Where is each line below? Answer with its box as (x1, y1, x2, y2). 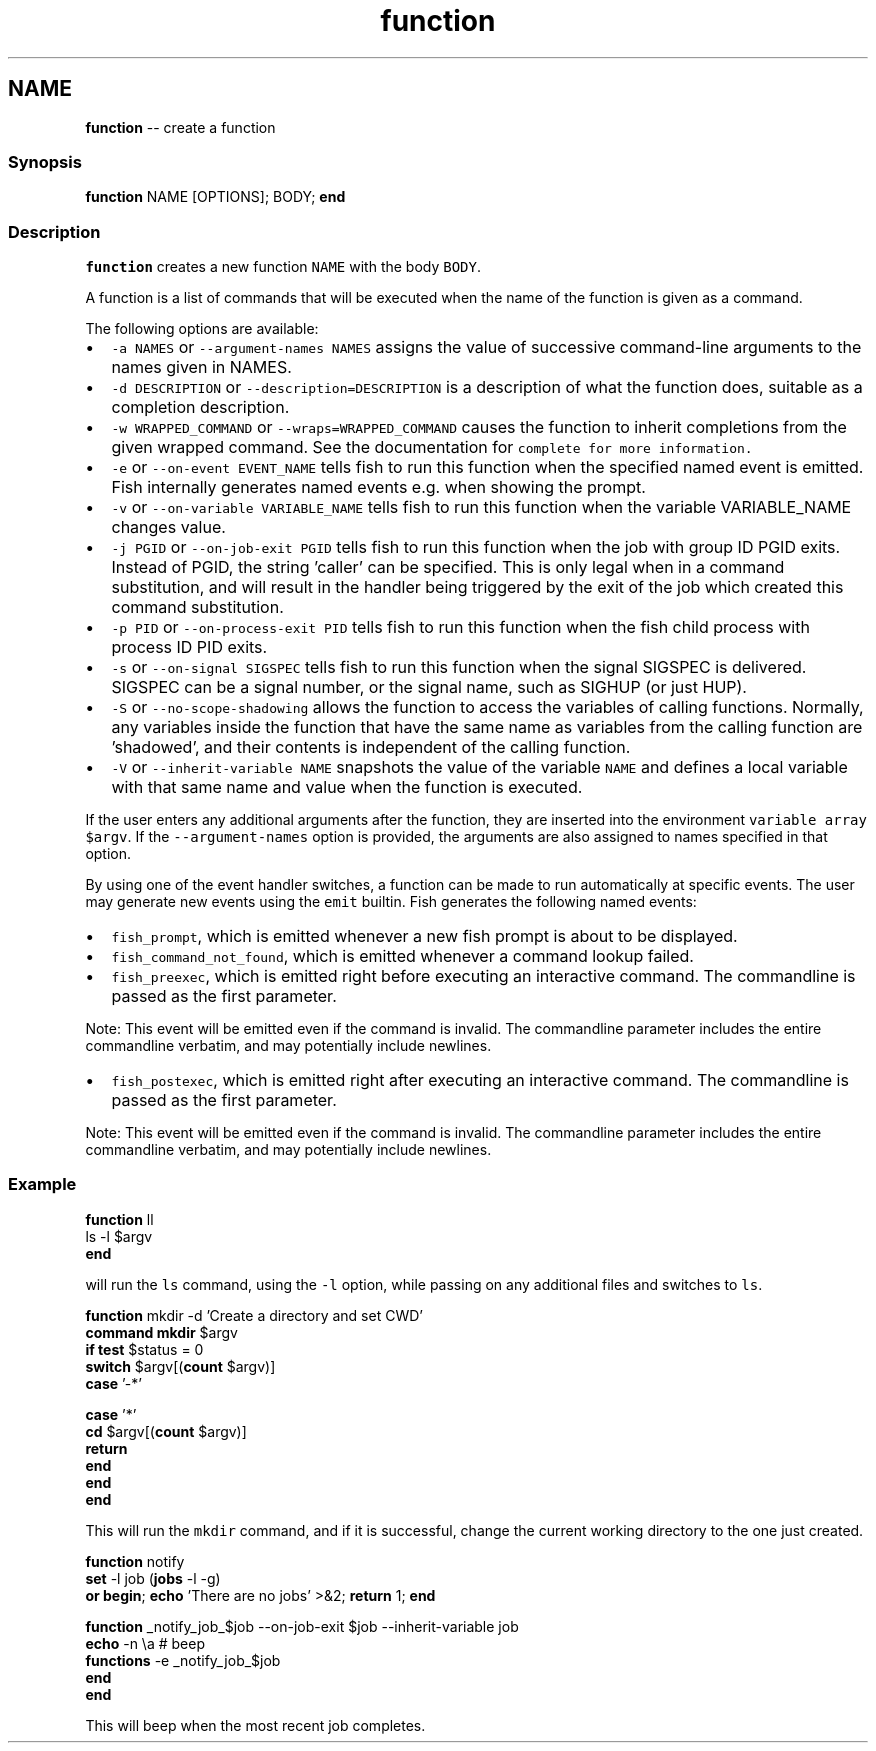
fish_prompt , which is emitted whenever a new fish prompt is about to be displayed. (111, 926, 738, 947)
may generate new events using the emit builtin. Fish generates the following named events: (85, 893, 697, 911)
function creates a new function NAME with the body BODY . (85, 258, 482, 276)
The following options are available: (85, 320, 319, 338)
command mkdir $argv (85, 1323, 238, 1341)
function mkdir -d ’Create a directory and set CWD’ (85, 1306, 423, 1324)
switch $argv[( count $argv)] (85, 1357, 276, 1375)
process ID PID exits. (111, 637, 268, 658)
